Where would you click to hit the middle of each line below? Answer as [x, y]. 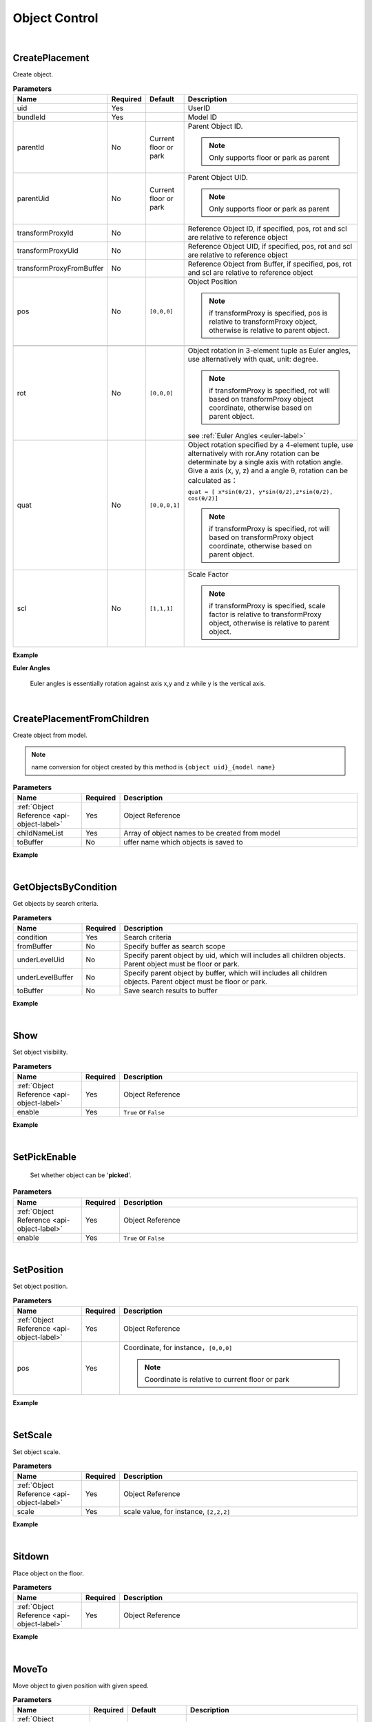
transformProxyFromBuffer [60, 269]
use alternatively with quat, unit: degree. [253, 360]
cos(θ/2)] [203, 498]
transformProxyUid [48, 251]
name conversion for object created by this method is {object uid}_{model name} [153, 767]
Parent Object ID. [215, 126]
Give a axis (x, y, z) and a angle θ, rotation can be [268, 470]
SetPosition [38, 1270]
